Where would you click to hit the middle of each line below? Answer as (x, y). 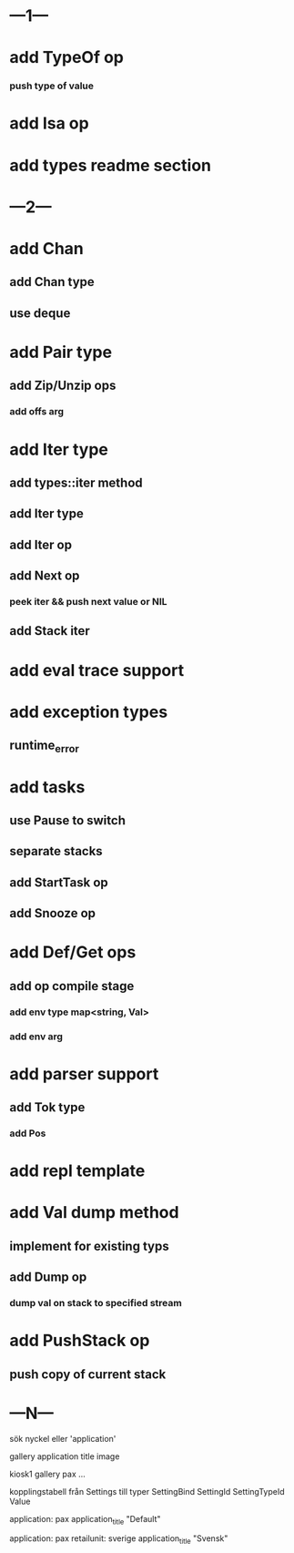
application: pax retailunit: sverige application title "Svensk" (119, 1540)
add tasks (47, 787)
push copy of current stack (88, 1374)
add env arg (36, 1037)
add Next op (45, 576)
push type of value (51, 86)
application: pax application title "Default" (85, 1520)
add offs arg (37, 412)
